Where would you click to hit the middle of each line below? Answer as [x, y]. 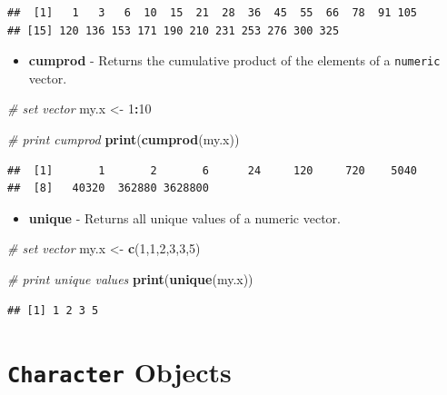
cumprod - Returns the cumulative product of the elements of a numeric [234, 60]
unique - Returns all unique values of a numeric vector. [184, 217]
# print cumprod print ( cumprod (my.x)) [124, 139]
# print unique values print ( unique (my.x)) [130, 279]
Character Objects [119, 372]
